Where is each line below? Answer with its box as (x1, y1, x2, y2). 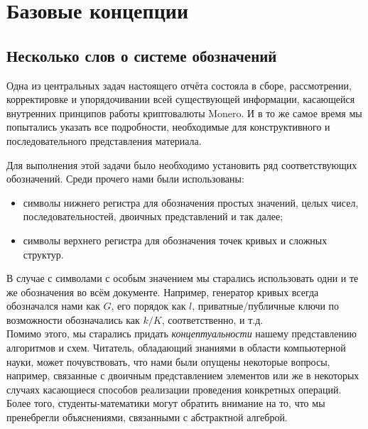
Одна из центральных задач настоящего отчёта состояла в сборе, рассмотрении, (6, 77, 352, 92)
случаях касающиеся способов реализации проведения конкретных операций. (6, 381, 342, 396)
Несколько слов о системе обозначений (6, 44, 277, 66)
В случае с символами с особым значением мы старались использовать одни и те (6, 271, 359, 286)
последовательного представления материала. (6, 133, 202, 148)
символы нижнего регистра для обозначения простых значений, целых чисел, (23, 195, 359, 210)
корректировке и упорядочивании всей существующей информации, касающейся (6, 92, 355, 107)
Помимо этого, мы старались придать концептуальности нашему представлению (6, 326, 357, 341)
